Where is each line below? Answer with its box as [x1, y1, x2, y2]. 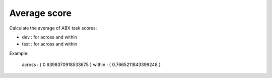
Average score [9, 7, 72, 18]
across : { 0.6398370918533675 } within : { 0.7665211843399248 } [22, 61, 161, 67]
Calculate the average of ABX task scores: [9, 25, 97, 31]
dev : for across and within [22, 34, 78, 40]
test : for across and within [22, 41, 78, 47]
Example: [9, 50, 29, 56]
